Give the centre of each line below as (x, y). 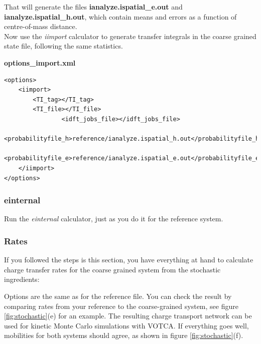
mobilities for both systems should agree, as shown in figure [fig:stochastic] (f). (124, 335)
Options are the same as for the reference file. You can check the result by (118, 296)
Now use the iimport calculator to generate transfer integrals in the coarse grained (130, 36)
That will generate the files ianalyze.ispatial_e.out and (93, 7)
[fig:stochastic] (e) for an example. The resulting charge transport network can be (128, 316)
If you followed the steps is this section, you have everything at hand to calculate (129, 260)
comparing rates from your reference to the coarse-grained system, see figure (121, 306)
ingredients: (22, 279)
